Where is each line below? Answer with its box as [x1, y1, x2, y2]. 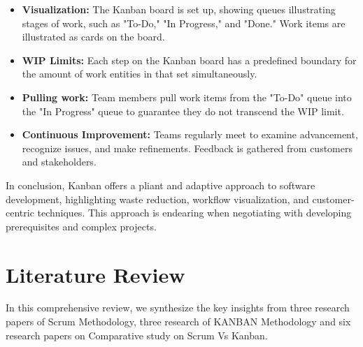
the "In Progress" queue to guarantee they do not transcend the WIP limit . [22, 103, 344, 118]
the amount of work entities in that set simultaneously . [22, 66, 257, 81]
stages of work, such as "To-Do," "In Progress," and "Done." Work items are [22, 15, 346, 30]
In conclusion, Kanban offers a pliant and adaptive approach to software [6, 177, 315, 192]
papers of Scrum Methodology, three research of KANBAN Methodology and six [6, 314, 351, 329]
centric [6, 205, 34, 220]
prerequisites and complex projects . [6, 219, 157, 233]
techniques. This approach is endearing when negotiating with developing [37, 205, 352, 220]
